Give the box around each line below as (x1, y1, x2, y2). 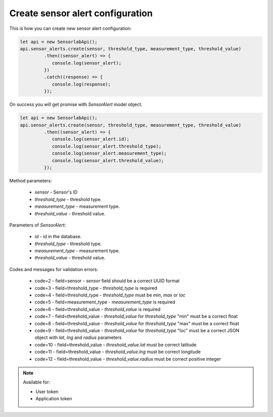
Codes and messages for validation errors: (9, 266, 99, 272)
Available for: (23, 379, 51, 385)
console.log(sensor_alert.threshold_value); (52, 158, 164, 163)
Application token (35, 396, 72, 402)
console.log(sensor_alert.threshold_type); (52, 143, 162, 149)
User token (35, 388, 59, 395)
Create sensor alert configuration (9, 8, 153, 19)
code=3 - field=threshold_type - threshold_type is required (34, 285, 158, 291)
